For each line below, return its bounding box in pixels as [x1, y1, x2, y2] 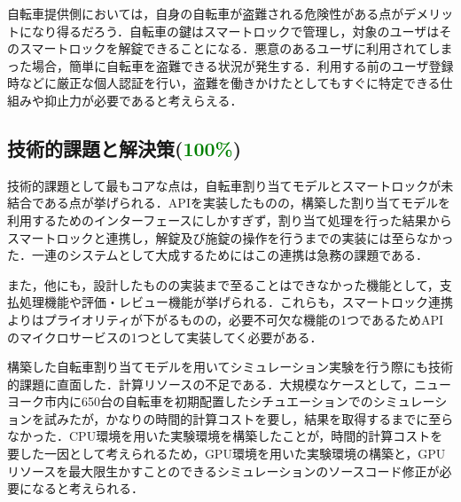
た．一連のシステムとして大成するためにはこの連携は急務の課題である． [7, 246, 429, 264]
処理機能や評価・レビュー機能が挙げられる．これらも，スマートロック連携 [19, 293, 454, 311]
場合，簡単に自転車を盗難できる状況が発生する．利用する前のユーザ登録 [31, 56, 454, 75]
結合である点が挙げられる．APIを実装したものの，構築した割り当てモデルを [7, 193, 451, 212]
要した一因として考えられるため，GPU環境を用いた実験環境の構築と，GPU [7, 444, 446, 463]
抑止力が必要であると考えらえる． [43, 90, 243, 109]
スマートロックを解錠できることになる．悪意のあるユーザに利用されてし [19, 39, 441, 58]
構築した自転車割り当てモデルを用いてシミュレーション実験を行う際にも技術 [7, 357, 454, 376]
